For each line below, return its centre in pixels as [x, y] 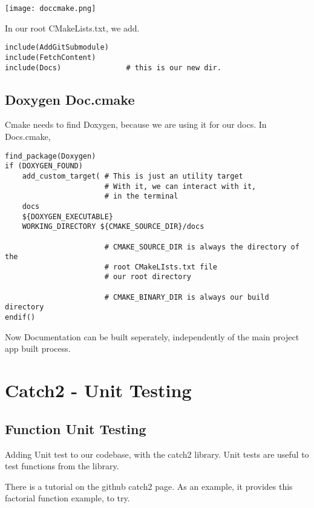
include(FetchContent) [51, 57]
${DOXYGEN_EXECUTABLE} [67, 216]
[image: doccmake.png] [51, 8]
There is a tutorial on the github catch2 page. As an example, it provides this [149, 486]
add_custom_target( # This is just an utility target [132, 176]
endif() [20, 318]
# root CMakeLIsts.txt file [161, 267]
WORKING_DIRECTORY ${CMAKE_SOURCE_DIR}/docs [113, 227]
